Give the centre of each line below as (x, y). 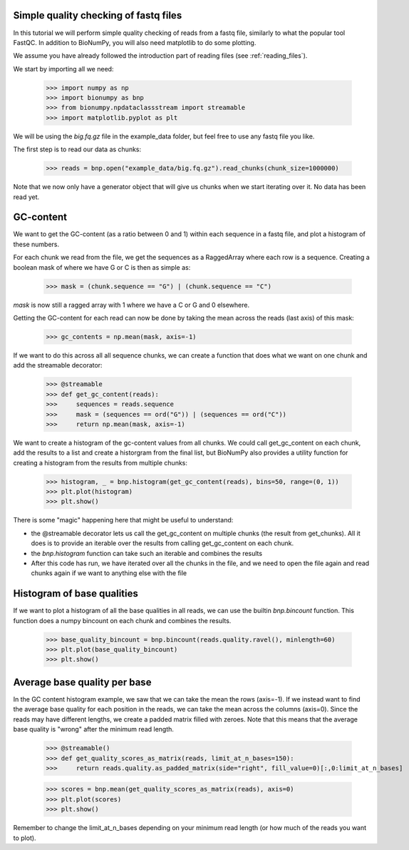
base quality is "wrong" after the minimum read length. (94, 729)
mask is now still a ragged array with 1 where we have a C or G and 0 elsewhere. (131, 305)
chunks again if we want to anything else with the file (109, 573)
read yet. (26, 197)
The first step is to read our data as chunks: (77, 149)
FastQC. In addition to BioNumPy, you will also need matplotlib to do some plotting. (135, 42)
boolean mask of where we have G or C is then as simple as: (102, 267)
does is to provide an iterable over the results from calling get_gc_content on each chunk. (162, 543)
